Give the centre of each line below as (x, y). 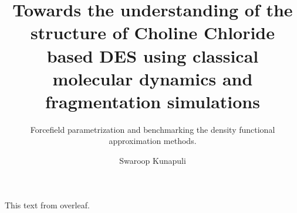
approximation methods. (153, 141)
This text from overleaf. (47, 205)
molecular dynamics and (153, 78)
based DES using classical (153, 55)
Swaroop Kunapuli (153, 161)
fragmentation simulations (153, 101)
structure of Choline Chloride (153, 32)
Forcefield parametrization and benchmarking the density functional (153, 129)
